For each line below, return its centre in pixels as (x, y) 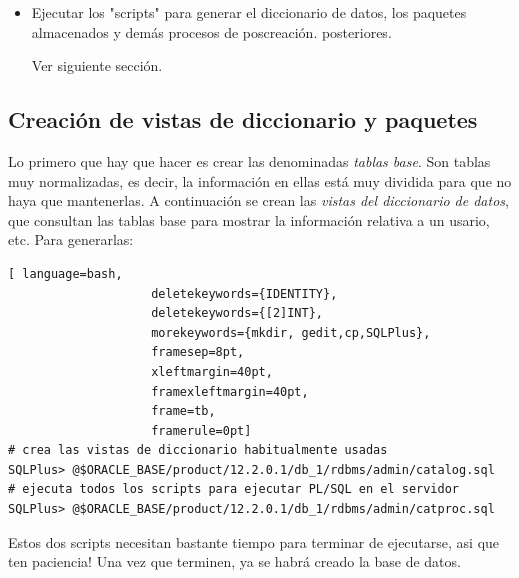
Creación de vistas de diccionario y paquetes (243, 119)
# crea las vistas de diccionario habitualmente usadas (198, 450)
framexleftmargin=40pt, (230, 391)
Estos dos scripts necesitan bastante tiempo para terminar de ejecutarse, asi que (254, 541)
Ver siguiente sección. (97, 65)
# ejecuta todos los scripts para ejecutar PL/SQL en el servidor (234, 489)
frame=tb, (183, 411)
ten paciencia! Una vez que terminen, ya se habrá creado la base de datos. (234, 561)
